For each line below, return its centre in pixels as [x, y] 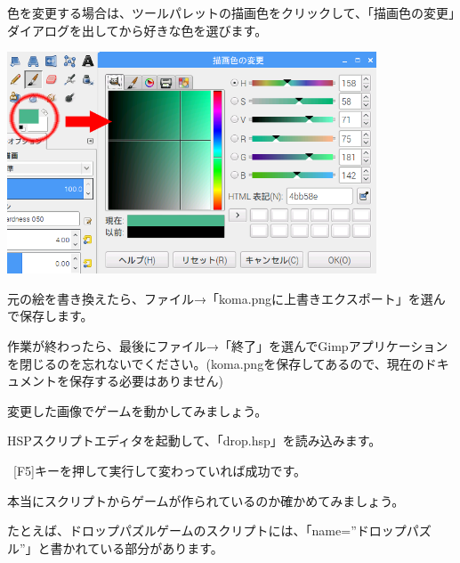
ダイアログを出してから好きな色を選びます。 [137, 30]
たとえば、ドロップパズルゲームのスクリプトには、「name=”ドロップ [207, 530]
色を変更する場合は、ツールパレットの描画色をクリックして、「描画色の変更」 [231, 12]
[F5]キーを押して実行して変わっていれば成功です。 [159, 470]
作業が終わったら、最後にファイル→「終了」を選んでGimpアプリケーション [228, 345]
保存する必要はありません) [146, 381]
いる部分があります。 [161, 547]
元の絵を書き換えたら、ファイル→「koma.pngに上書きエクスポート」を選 [220, 298]
